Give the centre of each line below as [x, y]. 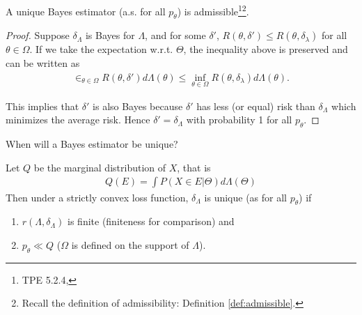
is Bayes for [110, 35]
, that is [194, 167]
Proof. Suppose [38, 35]
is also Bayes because [138, 106]
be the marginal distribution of [100, 167]
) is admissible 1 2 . [213, 10]
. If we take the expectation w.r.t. [101, 49]
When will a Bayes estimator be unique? [92, 144]
